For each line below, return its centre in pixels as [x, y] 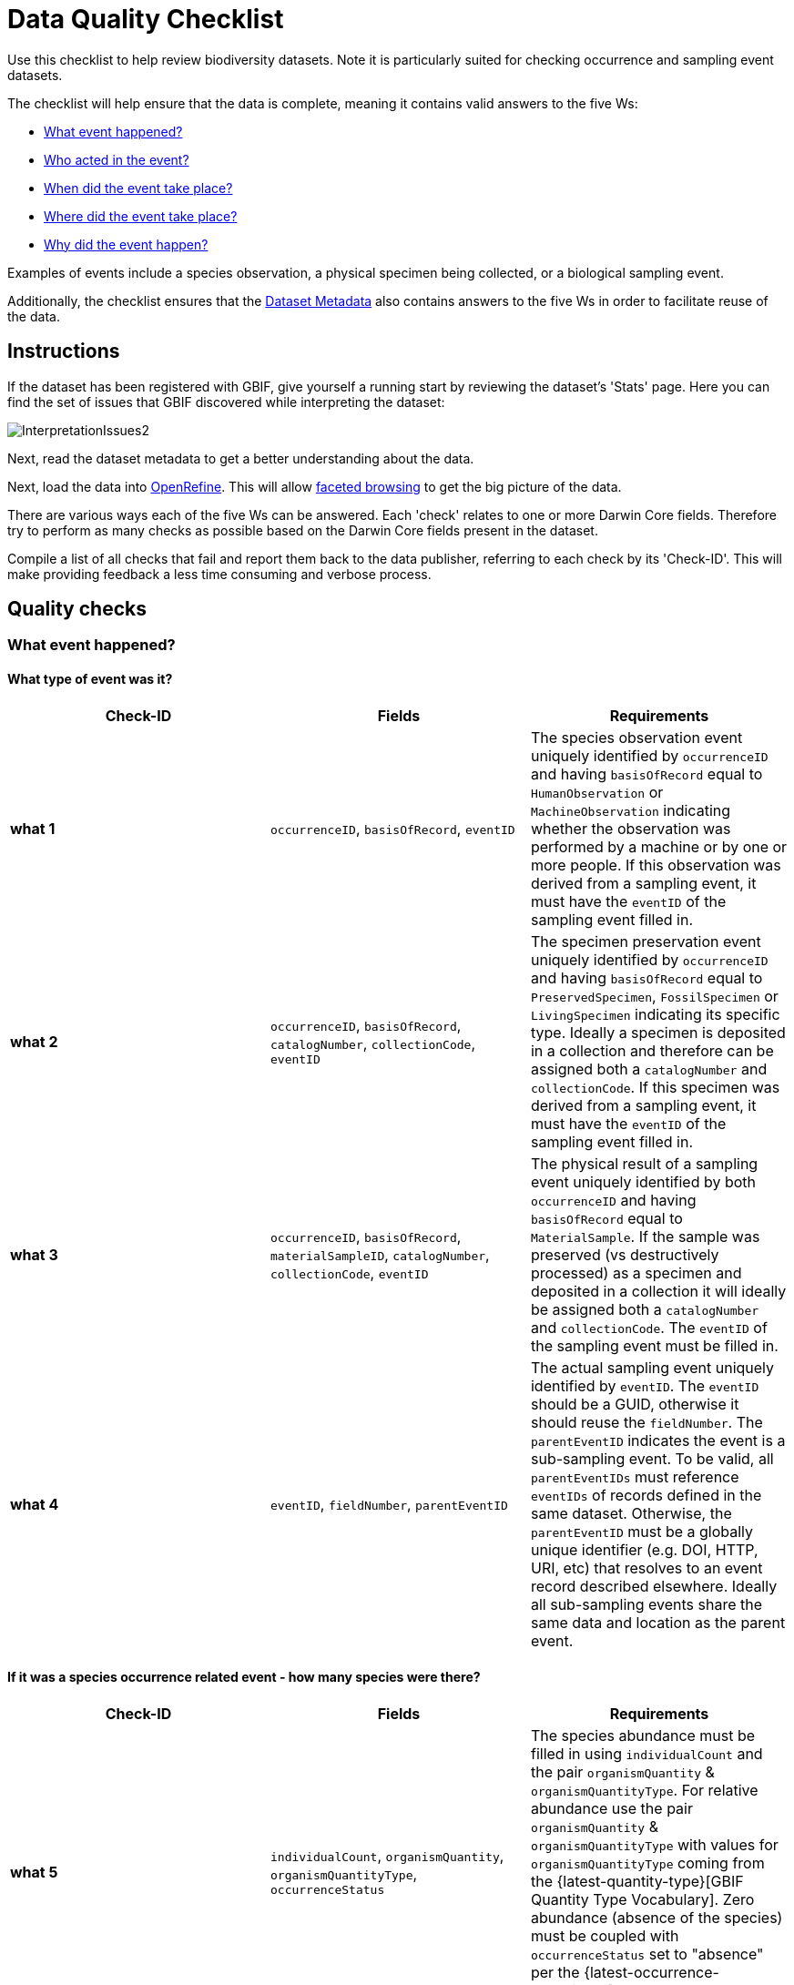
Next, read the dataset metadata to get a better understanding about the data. [241, 458]
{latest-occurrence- [651, 1972]
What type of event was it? [90, 679]
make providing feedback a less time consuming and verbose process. [219, 574]
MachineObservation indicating [631, 810]
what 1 [33, 828]
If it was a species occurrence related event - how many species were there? [244, 1677]
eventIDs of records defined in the [646, 1495]
